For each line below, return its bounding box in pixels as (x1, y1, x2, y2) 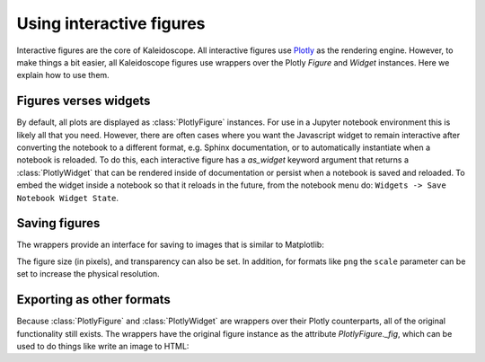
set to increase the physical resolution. (16, 269, 161, 279)
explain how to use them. (16, 70, 110, 81)
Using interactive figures (16, 13, 206, 33)
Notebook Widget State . (16, 192, 119, 203)
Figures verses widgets (16, 93, 151, 109)
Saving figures (16, 216, 101, 231)
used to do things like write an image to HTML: (16, 340, 190, 351)
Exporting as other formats (16, 292, 171, 307)
